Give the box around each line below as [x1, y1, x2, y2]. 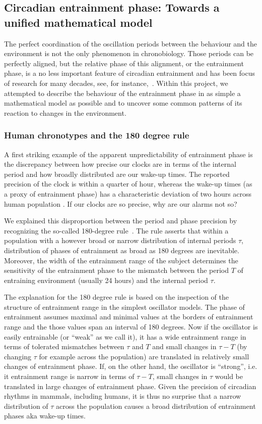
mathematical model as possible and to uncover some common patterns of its [4, 98, 242, 108]
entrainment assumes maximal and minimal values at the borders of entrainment [4, 311, 253, 322]
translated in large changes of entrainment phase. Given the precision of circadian [4, 381, 256, 391]
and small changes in [152, 341, 217, 352]
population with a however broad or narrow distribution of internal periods [4, 235, 236, 246]
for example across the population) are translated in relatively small [39, 351, 249, 361]
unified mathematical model [4, 14, 153, 30]
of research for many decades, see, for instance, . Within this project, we [4, 77, 228, 88]
